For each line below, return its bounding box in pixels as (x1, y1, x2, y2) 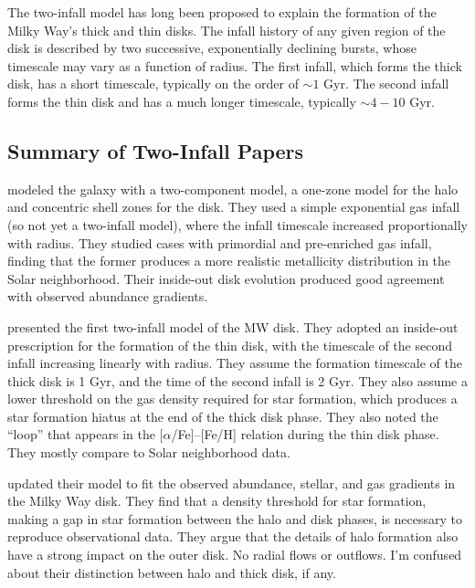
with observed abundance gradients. (7, 287, 208, 306)
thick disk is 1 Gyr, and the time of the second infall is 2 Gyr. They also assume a (7, 371, 468, 390)
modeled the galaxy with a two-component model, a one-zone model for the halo (7, 179, 459, 198)
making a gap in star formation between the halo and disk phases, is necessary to (7, 509, 463, 528)
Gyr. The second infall (323, 74, 449, 93)
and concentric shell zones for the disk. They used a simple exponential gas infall (7, 197, 460, 216)
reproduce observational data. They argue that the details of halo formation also (7, 527, 459, 546)
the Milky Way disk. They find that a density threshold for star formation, (7, 491, 427, 510)
